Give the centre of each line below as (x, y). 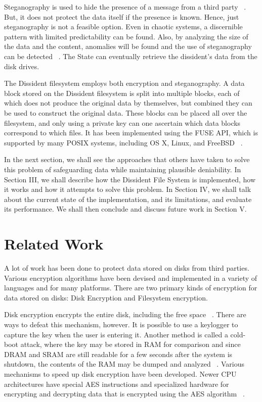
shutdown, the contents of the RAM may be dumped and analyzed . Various (124, 364)
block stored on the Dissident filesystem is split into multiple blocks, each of (122, 93)
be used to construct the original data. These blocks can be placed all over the (126, 112)
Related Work (54, 244)
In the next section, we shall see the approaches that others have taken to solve (127, 159)
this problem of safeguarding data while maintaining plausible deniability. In (123, 169)
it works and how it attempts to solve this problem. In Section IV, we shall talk (128, 189)
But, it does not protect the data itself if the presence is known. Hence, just (122, 16)
